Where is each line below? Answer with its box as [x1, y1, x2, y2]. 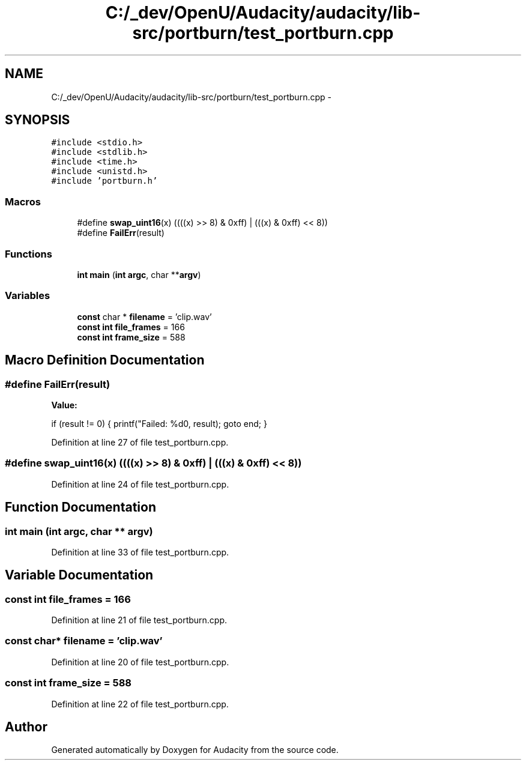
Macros [5, 195, 41, 208]
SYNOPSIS [5, 112, 70, 128]
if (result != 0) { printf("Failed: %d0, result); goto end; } [51, 418, 267, 429]
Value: [51, 399, 77, 410]
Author [5, 719, 47, 735]
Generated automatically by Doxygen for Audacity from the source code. [51, 745, 339, 755]
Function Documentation [5, 500, 156, 515]
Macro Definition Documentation [5, 352, 205, 368]
